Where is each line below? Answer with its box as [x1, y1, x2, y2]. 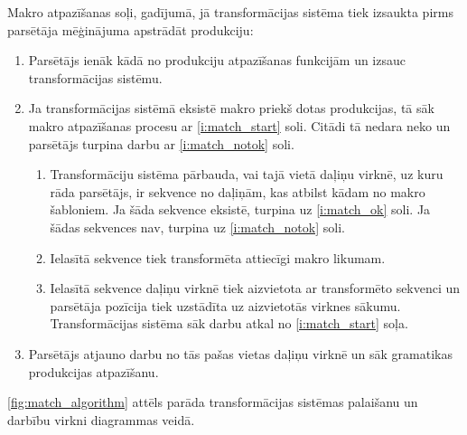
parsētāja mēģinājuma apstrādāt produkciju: [7, 20, 254, 39]
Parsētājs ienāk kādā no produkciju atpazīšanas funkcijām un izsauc [28, 51, 406, 70]
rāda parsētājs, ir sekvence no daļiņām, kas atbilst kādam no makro [50, 182, 425, 201]
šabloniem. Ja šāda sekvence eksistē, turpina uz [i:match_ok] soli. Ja [50, 200, 431, 219]
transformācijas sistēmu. [28, 68, 163, 87]
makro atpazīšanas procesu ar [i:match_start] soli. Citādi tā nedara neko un [28, 116, 451, 135]
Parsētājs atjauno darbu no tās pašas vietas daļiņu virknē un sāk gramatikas [28, 344, 453, 363]
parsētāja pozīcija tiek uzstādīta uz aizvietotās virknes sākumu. [50, 296, 401, 315]
